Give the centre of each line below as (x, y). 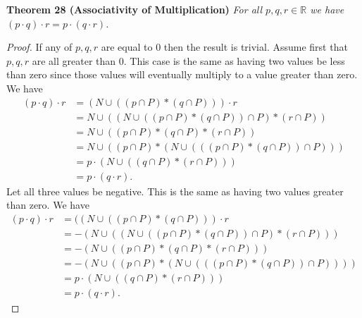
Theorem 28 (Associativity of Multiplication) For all (135, 9)
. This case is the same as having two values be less (234, 60)
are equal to (127, 47)
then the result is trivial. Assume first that (256, 47)
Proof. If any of (39, 47)
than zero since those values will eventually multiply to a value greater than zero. (182, 74)
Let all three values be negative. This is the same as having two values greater (175, 191)
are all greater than (74, 60)
